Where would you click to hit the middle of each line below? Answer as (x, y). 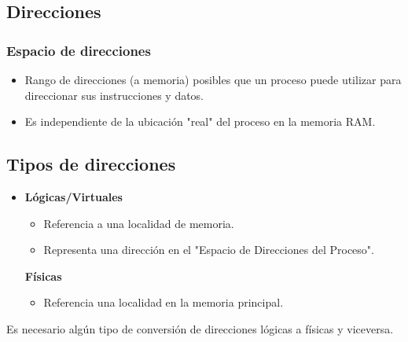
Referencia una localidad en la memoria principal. (164, 302)
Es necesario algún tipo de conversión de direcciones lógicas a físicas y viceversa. (200, 328)
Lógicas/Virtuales (74, 196)
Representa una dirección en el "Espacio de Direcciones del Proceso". (209, 250)
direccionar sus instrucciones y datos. (114, 95)
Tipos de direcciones (91, 164)
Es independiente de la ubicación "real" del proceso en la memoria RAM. (200, 121)
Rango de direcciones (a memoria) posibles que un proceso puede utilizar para (213, 79)
